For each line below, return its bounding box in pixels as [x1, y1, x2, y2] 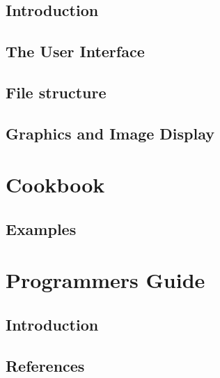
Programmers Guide [6, 266, 205, 294]
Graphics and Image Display [6, 122, 215, 144]
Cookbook [6, 170, 105, 199]
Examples [6, 218, 77, 239]
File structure [6, 81, 107, 103]
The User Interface [6, 40, 145, 62]
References [6, 354, 85, 376]
